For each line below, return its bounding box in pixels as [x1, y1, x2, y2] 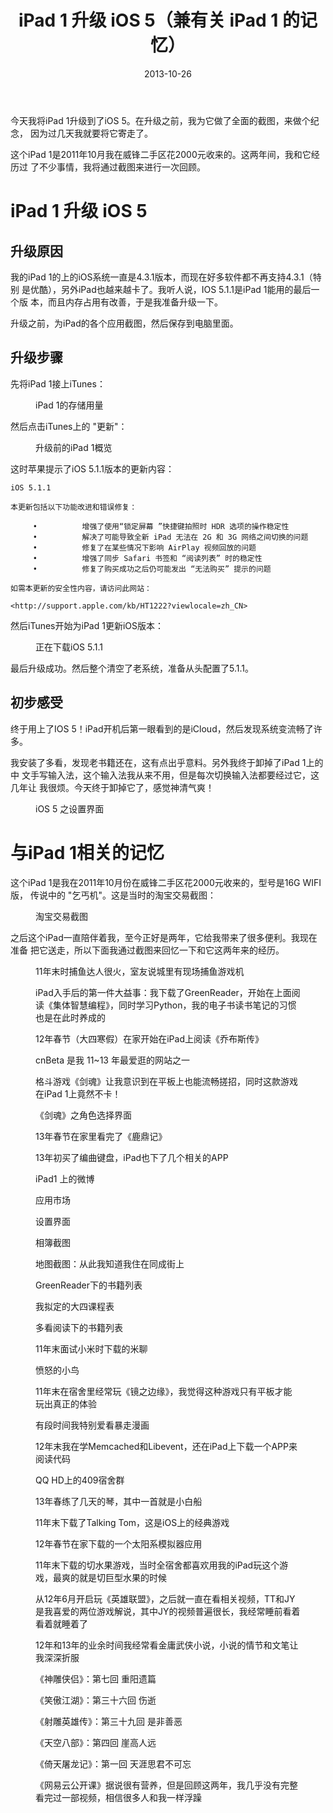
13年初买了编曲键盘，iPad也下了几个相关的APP [35, 1151, 229, 1163]
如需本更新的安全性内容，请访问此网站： [10, 583, 152, 593]
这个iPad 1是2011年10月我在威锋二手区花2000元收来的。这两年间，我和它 [10, 148, 312, 160]
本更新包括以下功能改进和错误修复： [10, 502, 138, 512]
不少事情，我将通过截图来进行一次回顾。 [38, 161, 206, 173]
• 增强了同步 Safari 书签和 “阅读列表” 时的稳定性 [32, 553, 263, 563]
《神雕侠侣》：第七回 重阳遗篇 [35, 1672, 157, 1685]
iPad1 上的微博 [35, 1172, 95, 1185]
